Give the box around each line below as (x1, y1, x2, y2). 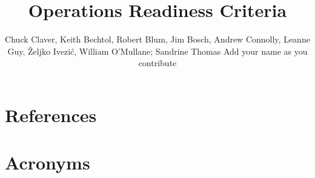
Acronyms (5, 150, 90, 175)
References (5, 102, 97, 127)
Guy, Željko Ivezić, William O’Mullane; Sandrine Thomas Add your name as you (7, 44, 308, 57)
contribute (138, 56, 177, 69)
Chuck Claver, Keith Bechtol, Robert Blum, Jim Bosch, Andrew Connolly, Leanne (5, 33, 310, 46)
